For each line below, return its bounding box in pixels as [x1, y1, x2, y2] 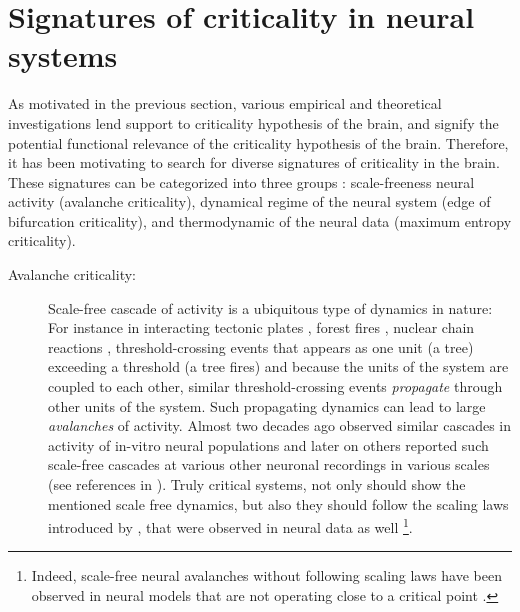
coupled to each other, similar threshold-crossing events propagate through [48, 376, 503, 397]
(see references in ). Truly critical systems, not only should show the [48, 474, 466, 494]
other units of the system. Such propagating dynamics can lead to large [48, 395, 486, 416]
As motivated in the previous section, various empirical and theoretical [8, 93, 442, 114]
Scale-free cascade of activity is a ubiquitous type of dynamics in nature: [48, 297, 493, 318]
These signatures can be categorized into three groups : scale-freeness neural [8, 171, 475, 192]
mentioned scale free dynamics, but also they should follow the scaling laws [48, 493, 509, 514]
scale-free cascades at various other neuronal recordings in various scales [48, 454, 490, 475]
